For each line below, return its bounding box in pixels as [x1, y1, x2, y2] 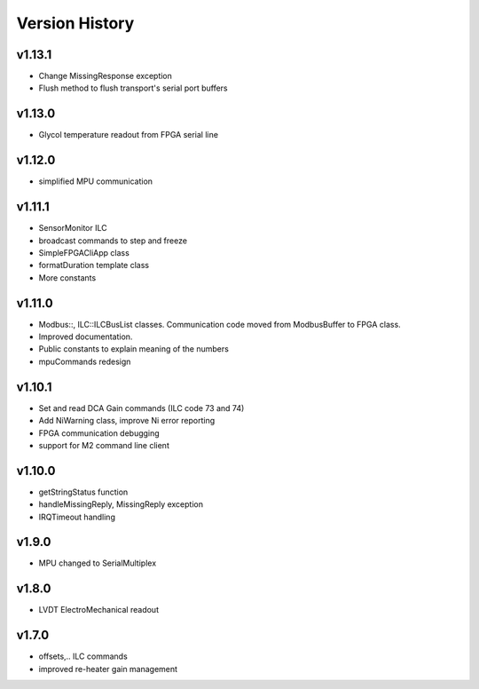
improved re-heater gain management [38, 663, 177, 674]
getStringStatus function [38, 487, 129, 497]
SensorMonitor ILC [38, 223, 107, 234]
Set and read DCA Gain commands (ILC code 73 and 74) [38, 402, 245, 413]
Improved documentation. [38, 331, 133, 342]
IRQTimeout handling [38, 511, 115, 522]
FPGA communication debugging [38, 427, 160, 439]
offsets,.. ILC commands [38, 651, 128, 661]
